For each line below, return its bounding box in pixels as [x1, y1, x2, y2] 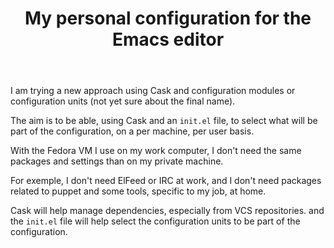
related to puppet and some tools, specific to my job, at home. [10, 185, 267, 197]
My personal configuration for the [24, 7, 312, 30]
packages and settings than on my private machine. [10, 155, 224, 167]
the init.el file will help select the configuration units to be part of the [10, 215, 301, 227]
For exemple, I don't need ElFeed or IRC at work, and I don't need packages [10, 175, 322, 187]
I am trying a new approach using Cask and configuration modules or [10, 85, 296, 97]
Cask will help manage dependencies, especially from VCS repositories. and [10, 205, 325, 217]
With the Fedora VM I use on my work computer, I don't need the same [10, 145, 302, 157]
